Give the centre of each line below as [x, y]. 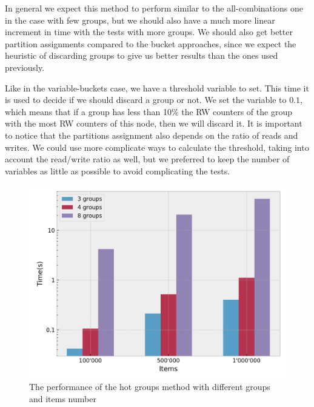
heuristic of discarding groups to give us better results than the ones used [142, 55]
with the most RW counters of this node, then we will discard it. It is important [154, 123]
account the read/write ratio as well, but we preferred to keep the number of [147, 159]
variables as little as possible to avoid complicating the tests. [118, 170]
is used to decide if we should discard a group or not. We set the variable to [146, 100]
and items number [63, 398]
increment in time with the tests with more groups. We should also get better [149, 32]
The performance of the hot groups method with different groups [150, 386]
